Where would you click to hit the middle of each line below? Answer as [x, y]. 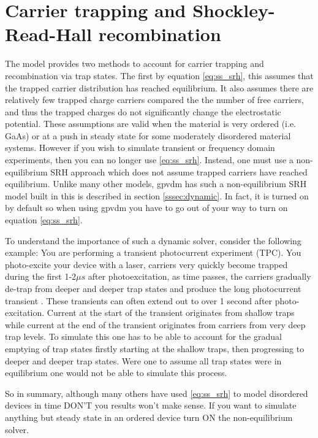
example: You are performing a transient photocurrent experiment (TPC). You [153, 252]
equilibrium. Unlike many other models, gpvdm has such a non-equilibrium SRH [156, 184]
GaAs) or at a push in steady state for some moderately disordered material [148, 135]
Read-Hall [48, 34]
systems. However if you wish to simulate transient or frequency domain [140, 148]
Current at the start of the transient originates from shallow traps [171, 313]
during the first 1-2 [41, 276]
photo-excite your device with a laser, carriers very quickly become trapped [146, 264]
